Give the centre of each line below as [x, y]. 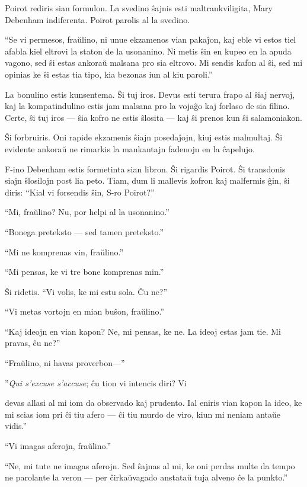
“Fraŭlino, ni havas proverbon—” [65, 363]
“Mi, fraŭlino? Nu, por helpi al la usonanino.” [87, 212]
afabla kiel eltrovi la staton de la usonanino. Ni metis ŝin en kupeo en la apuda [148, 51]
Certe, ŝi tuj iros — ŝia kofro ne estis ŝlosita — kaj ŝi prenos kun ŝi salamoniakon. [153, 117]
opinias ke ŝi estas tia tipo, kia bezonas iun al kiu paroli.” [109, 74]
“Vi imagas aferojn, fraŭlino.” [58, 446]
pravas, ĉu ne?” [33, 343]
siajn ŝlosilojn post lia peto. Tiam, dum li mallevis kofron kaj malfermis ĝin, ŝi [147, 180]
